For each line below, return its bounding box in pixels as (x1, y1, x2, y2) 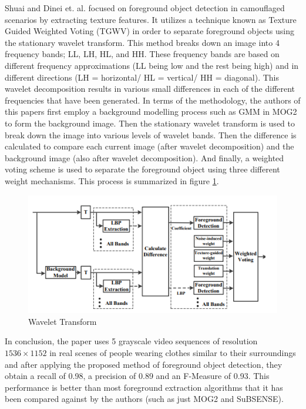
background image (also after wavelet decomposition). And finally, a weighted (5, 151, 284, 164)
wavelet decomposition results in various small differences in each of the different (5, 82, 295, 95)
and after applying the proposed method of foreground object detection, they (5, 358, 283, 370)
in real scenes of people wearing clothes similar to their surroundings (49, 346, 296, 358)
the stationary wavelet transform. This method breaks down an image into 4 (5, 36, 280, 48)
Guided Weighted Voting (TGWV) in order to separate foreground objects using (5, 25, 295, 37)
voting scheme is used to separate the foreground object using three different (5, 163, 280, 175)
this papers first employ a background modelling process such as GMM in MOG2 (5, 105, 297, 118)
